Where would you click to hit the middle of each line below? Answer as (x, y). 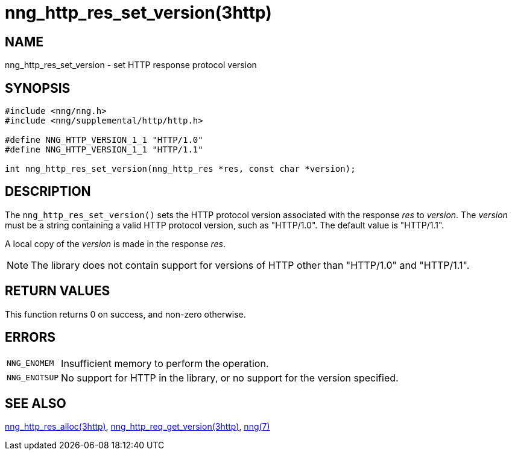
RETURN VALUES (58, 291)
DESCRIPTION (48, 192)
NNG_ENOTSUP (33, 378)
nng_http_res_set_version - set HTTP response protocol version (131, 65)
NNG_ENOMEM (30, 363)
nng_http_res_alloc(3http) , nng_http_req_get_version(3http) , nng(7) (137, 427)
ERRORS (30, 337)
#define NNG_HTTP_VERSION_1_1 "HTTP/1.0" (104, 140)
